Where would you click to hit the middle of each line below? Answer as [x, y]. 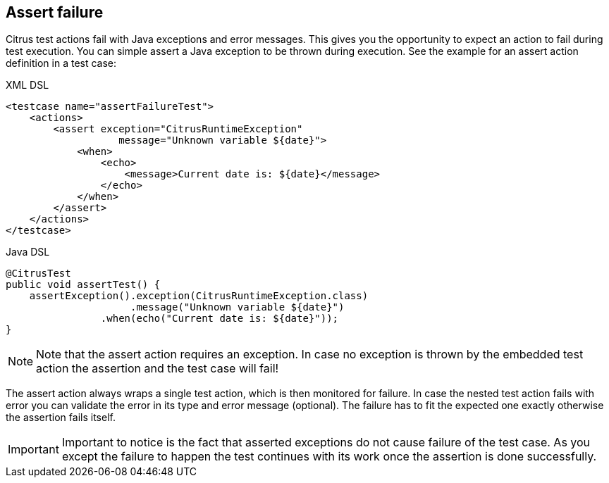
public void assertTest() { [83, 285]
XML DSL [27, 85]
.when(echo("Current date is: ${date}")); [220, 319]
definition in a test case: [61, 63]
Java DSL [28, 252]
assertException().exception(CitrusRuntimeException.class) [199, 296]
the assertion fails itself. [61, 418]
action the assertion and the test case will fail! [158, 369]
